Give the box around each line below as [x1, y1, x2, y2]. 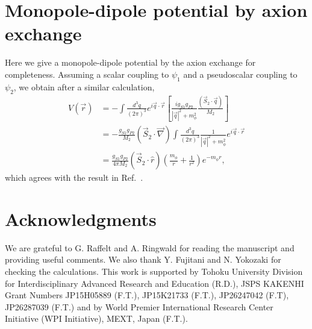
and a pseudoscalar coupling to [183, 67, 298, 80]
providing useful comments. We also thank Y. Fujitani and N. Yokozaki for [5, 253, 281, 266]
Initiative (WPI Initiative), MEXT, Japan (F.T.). [5, 312, 188, 325]
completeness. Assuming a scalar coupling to [5, 67, 169, 80]
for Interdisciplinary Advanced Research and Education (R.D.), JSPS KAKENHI [5, 277, 304, 289]
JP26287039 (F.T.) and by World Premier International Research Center [5, 300, 273, 313]
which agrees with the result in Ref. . [5, 171, 143, 184]
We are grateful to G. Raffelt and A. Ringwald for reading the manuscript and [5, 241, 295, 254]
